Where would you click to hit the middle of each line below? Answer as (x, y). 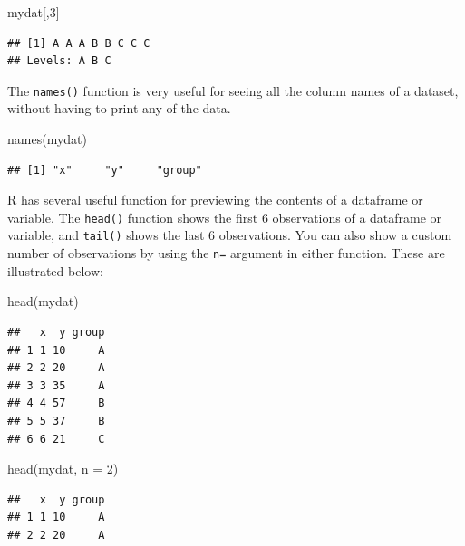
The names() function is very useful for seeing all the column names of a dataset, (233, 90)
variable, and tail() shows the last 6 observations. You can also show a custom (230, 235)
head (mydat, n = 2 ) (63, 469)
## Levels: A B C (59, 61)
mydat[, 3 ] (34, 12)
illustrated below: (55, 270)
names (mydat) (47, 139)
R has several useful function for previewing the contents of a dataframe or (215, 200)
